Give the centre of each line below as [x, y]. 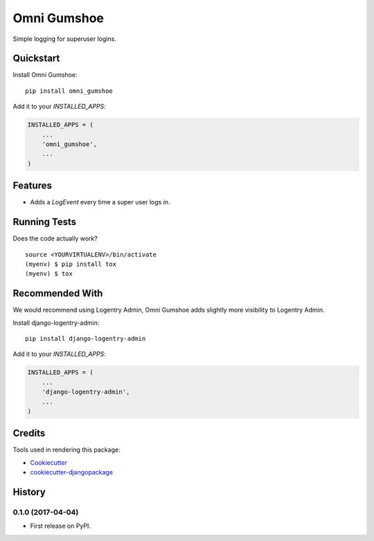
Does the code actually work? [55, 238]
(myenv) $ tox [49, 274]
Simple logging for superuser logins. [65, 39]
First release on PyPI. [61, 526]
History [29, 492]
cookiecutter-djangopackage [72, 472]
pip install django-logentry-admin [86, 339]
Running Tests [44, 222]
